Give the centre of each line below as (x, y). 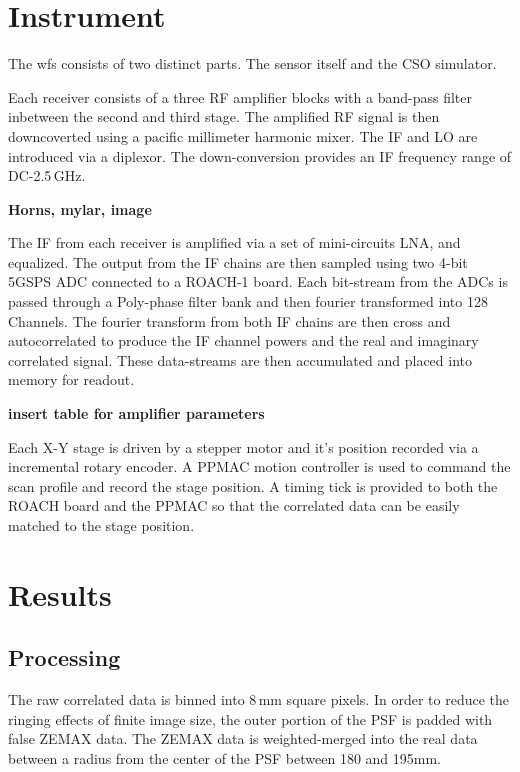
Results (60, 593)
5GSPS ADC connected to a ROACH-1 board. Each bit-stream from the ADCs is (258, 281)
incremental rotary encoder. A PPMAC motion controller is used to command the (259, 466)
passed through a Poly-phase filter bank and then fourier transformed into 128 (248, 301)
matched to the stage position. (101, 525)
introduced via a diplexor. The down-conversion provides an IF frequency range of (260, 155)
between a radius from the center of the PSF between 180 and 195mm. (224, 757)
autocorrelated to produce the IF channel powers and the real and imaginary (243, 340)
